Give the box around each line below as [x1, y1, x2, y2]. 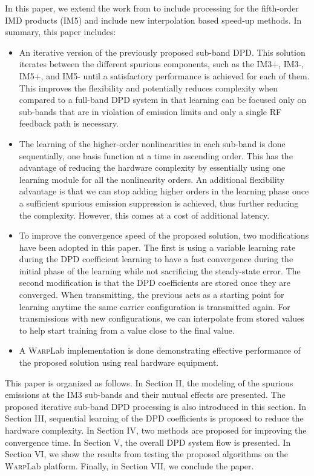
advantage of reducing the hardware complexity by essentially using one [19, 161, 286, 174]
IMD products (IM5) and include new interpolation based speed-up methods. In [5, 13, 302, 26]
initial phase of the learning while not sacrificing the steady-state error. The [19, 264, 301, 277]
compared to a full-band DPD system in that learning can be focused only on [19, 93, 307, 106]
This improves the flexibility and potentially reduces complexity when [19, 81, 278, 94]
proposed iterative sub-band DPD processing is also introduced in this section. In [5, 400, 306, 412]
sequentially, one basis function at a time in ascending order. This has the [19, 149, 293, 162]
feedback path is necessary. [19, 117, 119, 130]
